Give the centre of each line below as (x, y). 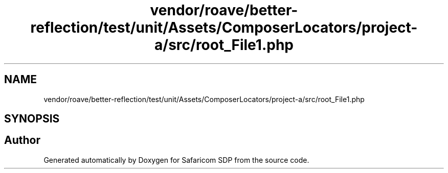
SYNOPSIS (32, 119)
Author (22, 140)
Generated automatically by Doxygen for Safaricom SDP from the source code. (176, 160)
